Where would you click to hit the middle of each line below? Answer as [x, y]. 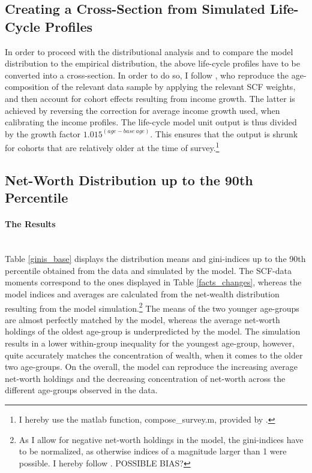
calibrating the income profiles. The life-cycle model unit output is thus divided [151, 122]
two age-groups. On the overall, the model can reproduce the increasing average [151, 367]
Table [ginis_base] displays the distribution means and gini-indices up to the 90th [155, 259]
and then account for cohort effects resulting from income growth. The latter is [150, 98]
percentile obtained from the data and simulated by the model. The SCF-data [148, 270]
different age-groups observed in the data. [81, 390]
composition [27, 87]
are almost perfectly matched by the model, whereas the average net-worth [142, 319]
